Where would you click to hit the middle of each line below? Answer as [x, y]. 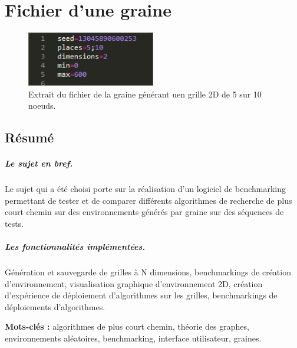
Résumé [29, 137]
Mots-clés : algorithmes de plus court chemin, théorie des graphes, [127, 326]
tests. [14, 223]
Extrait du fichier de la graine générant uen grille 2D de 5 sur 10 [145, 94]
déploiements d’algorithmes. [55, 306]
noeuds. [42, 105]
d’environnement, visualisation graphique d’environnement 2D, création [134, 283]
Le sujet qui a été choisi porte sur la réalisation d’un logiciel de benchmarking [146, 189]
